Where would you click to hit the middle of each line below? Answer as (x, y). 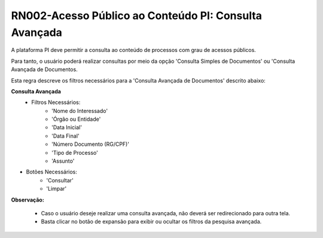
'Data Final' (65, 136)
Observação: (28, 200)
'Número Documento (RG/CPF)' (91, 144)
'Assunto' (63, 161)
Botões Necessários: (52, 172)
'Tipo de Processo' (75, 152)
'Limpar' (57, 189)
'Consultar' (60, 180)
